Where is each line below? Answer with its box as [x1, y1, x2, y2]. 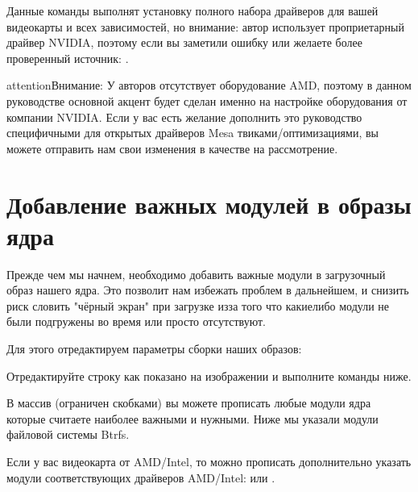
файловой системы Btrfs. [6, 426, 130, 443]
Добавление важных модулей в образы [6, 187, 412, 220]
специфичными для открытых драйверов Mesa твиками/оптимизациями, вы [6, 124, 379, 141]
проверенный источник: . [6, 49, 129, 66]
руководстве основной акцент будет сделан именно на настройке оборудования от [6, 92, 408, 109]
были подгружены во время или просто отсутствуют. [6, 313, 266, 330]
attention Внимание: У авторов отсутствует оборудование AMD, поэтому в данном [6, 77, 412, 94]
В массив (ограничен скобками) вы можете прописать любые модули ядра [6, 394, 371, 411]
